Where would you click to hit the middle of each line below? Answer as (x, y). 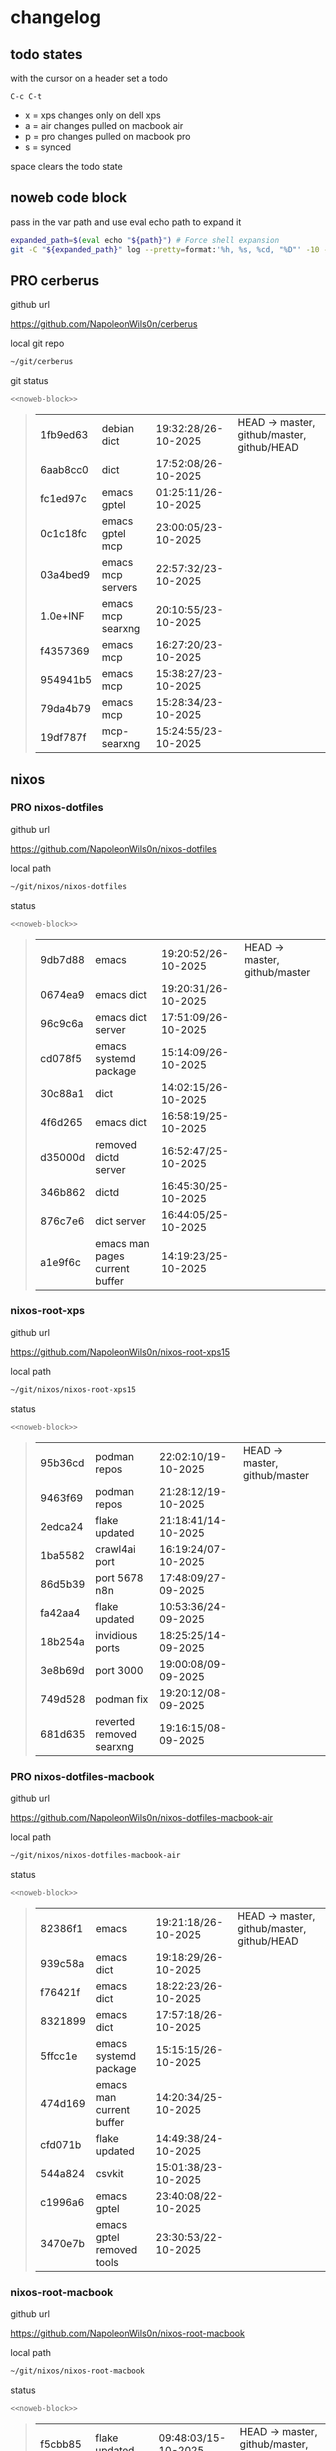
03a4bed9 (65, 575)
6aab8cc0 (64, 470)
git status (29, 381)
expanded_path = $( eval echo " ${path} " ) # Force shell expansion (145, 240)
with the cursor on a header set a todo (89, 78)
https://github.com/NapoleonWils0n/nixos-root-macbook (127, 2333)
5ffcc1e (58, 2056)
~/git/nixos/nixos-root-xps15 (73, 1389)
